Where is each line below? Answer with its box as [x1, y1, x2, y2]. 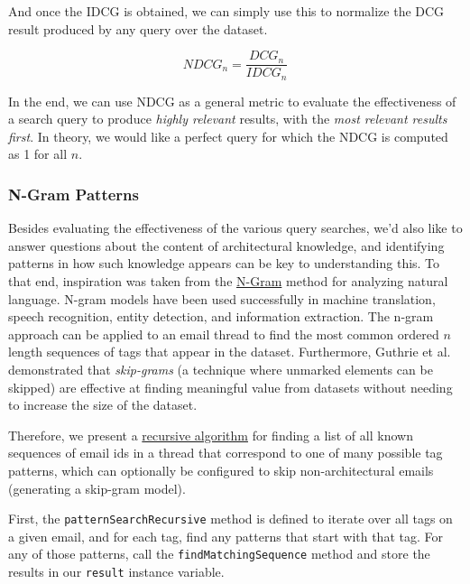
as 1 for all [8, 144, 68, 163]
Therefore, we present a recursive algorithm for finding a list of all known [8, 425, 413, 444]
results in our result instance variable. [8, 562, 225, 581]
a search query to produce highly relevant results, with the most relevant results [8, 109, 447, 128]
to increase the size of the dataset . [8, 395, 198, 414]
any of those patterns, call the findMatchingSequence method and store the [8, 544, 430, 563]
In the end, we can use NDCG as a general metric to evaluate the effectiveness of [8, 91, 456, 110]
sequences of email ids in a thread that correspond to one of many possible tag [8, 443, 443, 462]
